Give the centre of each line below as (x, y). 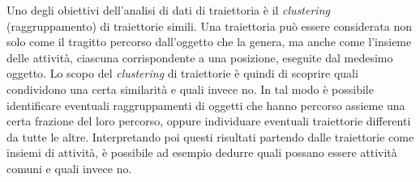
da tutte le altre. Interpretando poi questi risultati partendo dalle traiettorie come (210, 136)
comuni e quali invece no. (69, 168)
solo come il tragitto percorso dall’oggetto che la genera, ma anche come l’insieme (209, 42)
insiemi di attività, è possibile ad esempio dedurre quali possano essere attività (202, 152)
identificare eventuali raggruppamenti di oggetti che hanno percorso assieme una (206, 105)
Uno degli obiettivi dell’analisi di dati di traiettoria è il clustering (168, 10)
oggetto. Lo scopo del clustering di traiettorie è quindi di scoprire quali (182, 73)
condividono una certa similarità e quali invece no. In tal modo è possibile (190, 89)
